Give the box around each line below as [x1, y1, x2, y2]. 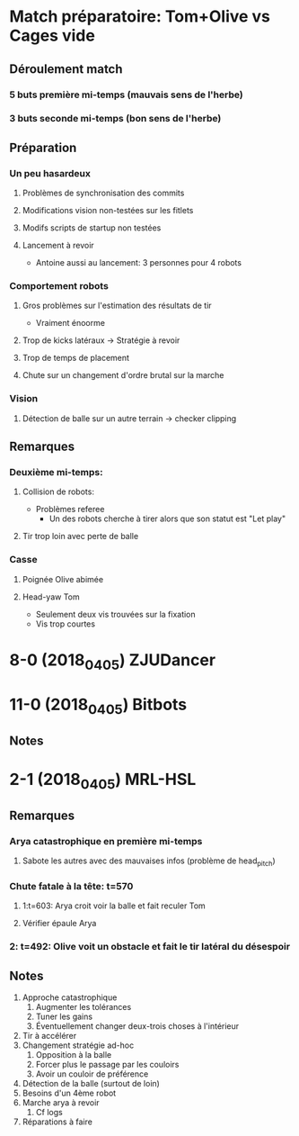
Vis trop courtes [35, 618, 96, 629]
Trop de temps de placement [22, 353, 130, 364]
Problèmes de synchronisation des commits [22, 187, 185, 199]
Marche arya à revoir [22, 1096, 101, 1108]
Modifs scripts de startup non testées [22, 222, 162, 233]
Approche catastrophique [22, 992, 118, 1003]
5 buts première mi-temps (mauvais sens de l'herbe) [9, 88, 244, 101]
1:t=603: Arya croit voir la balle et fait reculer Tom [22, 900, 207, 911]
